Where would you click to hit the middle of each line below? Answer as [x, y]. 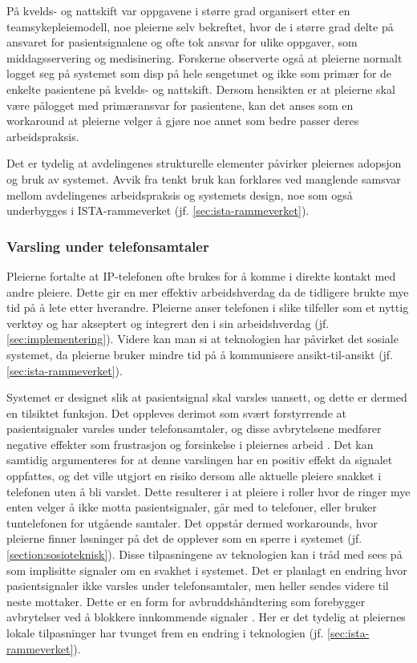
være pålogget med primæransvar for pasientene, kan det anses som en [180, 105]
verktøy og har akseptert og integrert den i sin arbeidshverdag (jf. [168, 323]
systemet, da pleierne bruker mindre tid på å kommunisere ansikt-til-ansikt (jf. [200, 354]
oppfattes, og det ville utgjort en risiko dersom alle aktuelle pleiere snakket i [194, 476]
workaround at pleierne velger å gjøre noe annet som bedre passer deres [183, 121]
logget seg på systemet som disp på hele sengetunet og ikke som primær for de [199, 73]
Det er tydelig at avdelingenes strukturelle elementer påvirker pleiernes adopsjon [204, 163]
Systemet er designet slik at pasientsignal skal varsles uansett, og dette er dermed [207, 397]
